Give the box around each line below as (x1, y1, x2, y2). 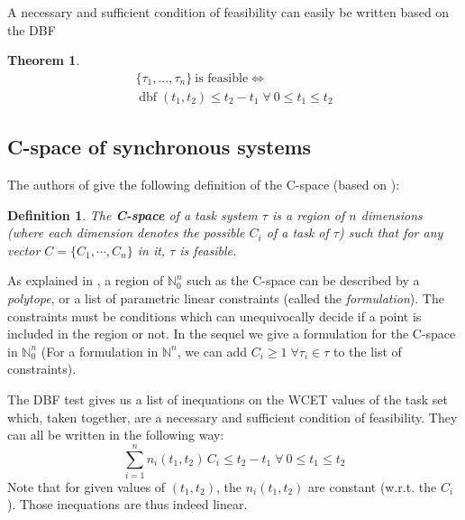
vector (7, 240, 41, 259)
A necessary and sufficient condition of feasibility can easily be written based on (7, 3, 450, 21)
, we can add (177, 341, 248, 360)
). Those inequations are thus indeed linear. (7, 495, 248, 514)
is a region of (271, 205, 345, 224)
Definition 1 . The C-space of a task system (7, 205, 258, 224)
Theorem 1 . (7, 51, 80, 70)
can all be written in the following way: (7, 425, 224, 444)
